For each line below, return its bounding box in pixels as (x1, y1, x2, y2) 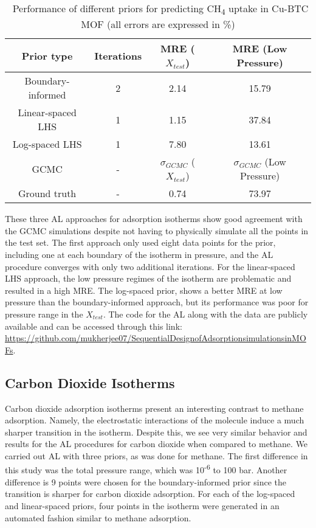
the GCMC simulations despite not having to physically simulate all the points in (5, 224, 309, 237)
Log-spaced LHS (12, 137, 82, 151)
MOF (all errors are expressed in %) (81, 17, 235, 32)
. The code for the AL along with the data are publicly (103, 307, 308, 320)
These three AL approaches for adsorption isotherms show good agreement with (5, 212, 303, 225)
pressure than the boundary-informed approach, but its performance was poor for (5, 296, 309, 308)
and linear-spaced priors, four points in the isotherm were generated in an (5, 499, 280, 512)
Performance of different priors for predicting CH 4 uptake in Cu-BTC (12, 1, 309, 18)
